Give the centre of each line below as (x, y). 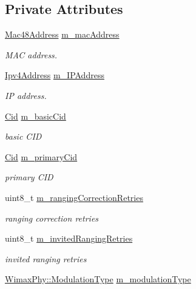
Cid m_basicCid (35, 116)
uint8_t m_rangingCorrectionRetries (74, 197)
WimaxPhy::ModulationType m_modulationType (98, 279)
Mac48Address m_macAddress (62, 34)
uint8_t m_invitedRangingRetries (69, 238)
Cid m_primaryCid (41, 156)
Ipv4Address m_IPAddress (55, 75)
